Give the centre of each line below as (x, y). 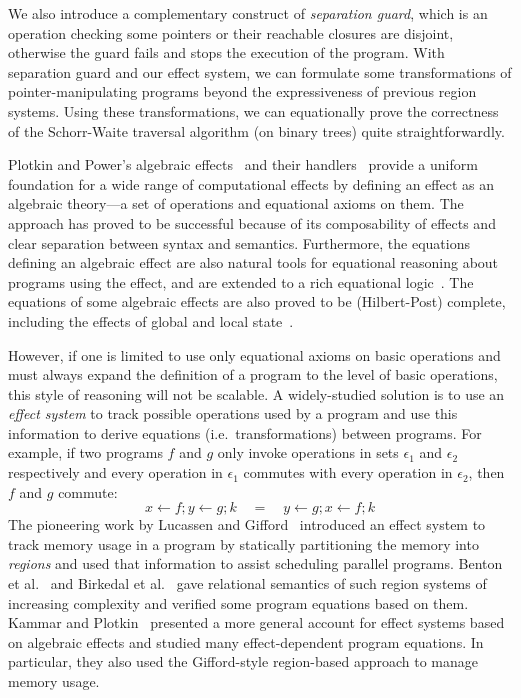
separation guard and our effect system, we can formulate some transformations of (260, 71)
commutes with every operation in (348, 472)
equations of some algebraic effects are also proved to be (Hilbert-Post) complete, (257, 301)
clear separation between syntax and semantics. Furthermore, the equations (239, 242)
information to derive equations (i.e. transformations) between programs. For (245, 432)
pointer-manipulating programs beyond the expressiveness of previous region (242, 91)
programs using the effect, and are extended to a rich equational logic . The (241, 281)
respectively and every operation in (115, 472)
